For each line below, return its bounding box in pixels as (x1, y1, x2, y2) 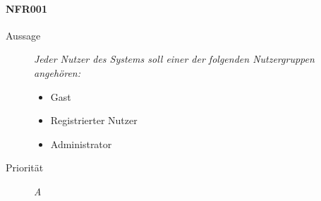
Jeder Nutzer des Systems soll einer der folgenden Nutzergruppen (34, 51, 315, 66)
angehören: (34, 65, 81, 80)
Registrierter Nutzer (50, 113, 138, 128)
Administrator (50, 136, 112, 151)
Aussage (6, 28, 41, 42)
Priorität (6, 160, 44, 175)
